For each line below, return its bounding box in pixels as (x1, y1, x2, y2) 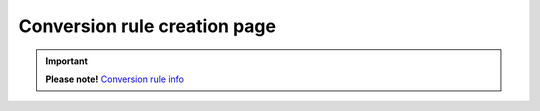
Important (45, 55, 89, 67)
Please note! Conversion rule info (45, 73, 185, 85)
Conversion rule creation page (18, 15, 277, 37)
